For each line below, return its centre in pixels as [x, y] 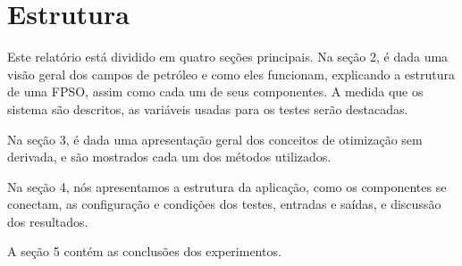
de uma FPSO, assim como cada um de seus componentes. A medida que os [215, 91]
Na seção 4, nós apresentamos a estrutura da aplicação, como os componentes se [227, 186]
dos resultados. [48, 221]
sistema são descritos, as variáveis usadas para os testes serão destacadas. [208, 108]
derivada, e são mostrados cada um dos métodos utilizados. [169, 157]
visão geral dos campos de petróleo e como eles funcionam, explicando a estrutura [231, 74]
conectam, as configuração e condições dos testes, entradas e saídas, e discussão [224, 204]
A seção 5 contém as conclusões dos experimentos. [144, 251]
